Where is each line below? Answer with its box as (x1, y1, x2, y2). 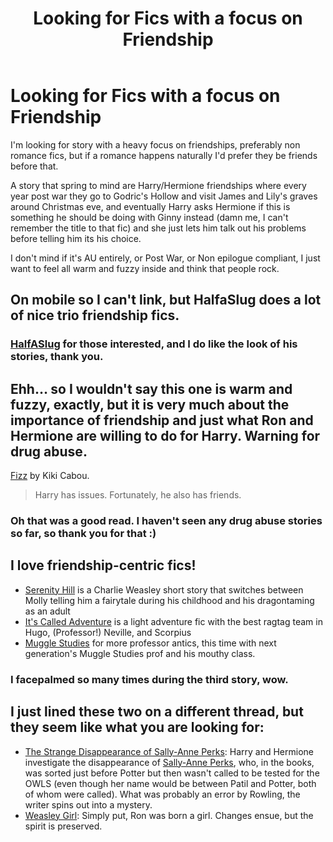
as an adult (24, 605, 71, 617)
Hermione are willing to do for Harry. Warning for (10, 427, 321, 444)
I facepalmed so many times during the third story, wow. (10, 672, 289, 686)
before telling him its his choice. (10, 232, 142, 244)
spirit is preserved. (24, 820, 103, 832)
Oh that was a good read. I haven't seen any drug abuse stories (10, 513, 323, 527)
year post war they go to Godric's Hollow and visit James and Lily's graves (10, 190, 318, 202)
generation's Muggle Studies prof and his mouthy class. (24, 647, 256, 659)
